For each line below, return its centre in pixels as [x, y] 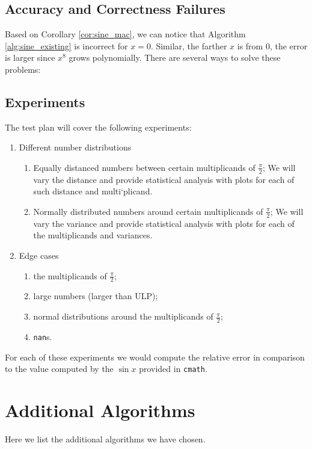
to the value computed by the [59, 369]
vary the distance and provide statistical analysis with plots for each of [164, 179]
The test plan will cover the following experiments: [98, 127]
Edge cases [39, 255]
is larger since [30, 57]
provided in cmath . [173, 369]
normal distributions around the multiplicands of [123, 316]
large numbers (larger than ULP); [96, 296]
